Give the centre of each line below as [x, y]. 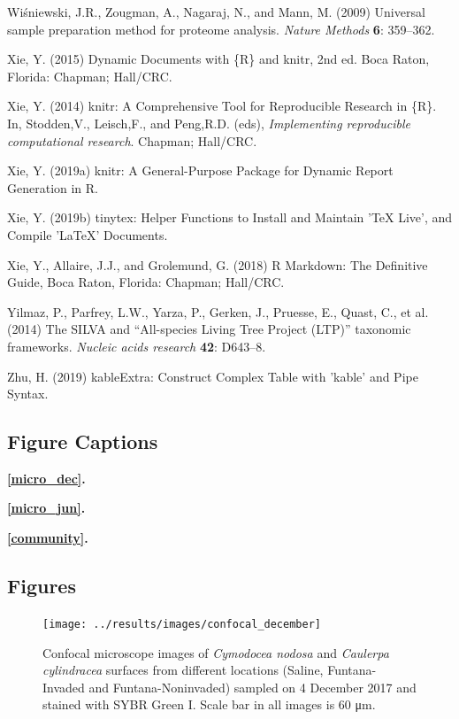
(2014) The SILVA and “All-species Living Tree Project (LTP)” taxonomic [209, 329]
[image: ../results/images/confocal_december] [182, 624]
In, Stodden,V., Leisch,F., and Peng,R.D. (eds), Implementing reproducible [209, 123]
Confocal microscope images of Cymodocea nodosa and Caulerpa [216, 652]
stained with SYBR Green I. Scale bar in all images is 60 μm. [209, 704]
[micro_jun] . [46, 508]
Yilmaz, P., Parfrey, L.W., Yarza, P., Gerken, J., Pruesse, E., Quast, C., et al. [218, 311]
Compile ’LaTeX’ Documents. [88, 234]
